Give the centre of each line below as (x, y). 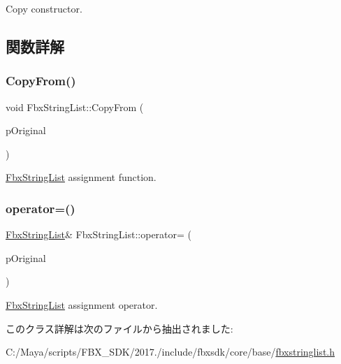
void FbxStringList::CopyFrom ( (75, 107)
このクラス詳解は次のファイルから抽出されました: (119, 328)
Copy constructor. (44, 8)
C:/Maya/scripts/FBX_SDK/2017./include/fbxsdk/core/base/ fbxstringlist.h (170, 352)
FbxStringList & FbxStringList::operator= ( (99, 234)
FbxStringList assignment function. (81, 177)
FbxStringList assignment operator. (82, 304)
